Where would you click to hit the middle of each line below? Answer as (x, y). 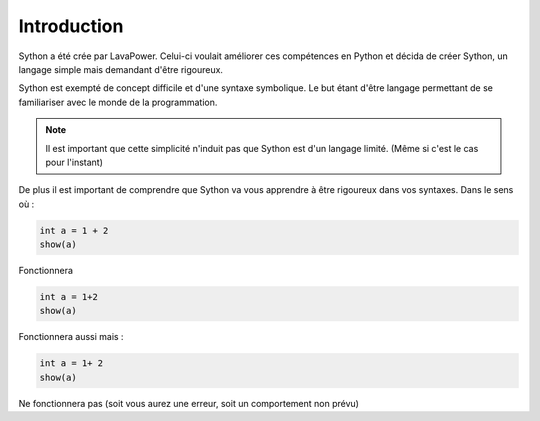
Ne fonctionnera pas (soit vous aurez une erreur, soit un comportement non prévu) (189, 403)
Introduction (71, 26)
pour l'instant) (74, 162)
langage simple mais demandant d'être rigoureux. (121, 69)
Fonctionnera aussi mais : (71, 337)
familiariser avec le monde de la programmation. (118, 102)
